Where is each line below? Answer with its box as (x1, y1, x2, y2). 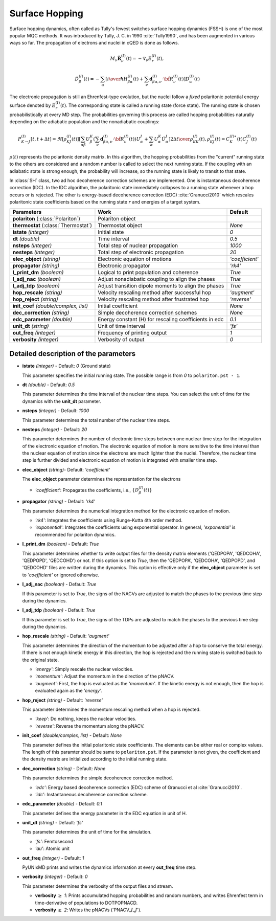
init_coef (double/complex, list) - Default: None (22, 732, 122, 738)
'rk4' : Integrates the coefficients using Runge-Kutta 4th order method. (35, 517, 182, 523)
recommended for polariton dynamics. (35, 531, 116, 537)
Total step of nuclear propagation (98, 242, 178, 249)
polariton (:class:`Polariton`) (12, 215, 81, 222)
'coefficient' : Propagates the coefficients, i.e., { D (35, 487, 139, 493)
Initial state (98, 228, 124, 235)
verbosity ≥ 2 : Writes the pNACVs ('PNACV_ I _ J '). (35, 907, 142, 913)
